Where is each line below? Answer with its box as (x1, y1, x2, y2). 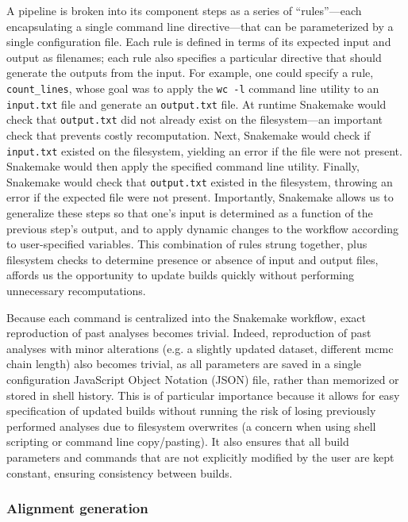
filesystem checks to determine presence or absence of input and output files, (6, 251, 379, 267)
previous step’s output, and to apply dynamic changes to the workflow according (6, 220, 398, 236)
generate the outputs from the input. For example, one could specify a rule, (6, 64, 374, 81)
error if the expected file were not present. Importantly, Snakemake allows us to (6, 189, 394, 205)
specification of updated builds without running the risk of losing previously (6, 402, 376, 419)
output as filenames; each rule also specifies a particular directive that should (6, 48, 382, 65)
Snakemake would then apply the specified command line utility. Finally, (6, 158, 360, 175)
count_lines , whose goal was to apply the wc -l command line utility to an (6, 79, 379, 96)
